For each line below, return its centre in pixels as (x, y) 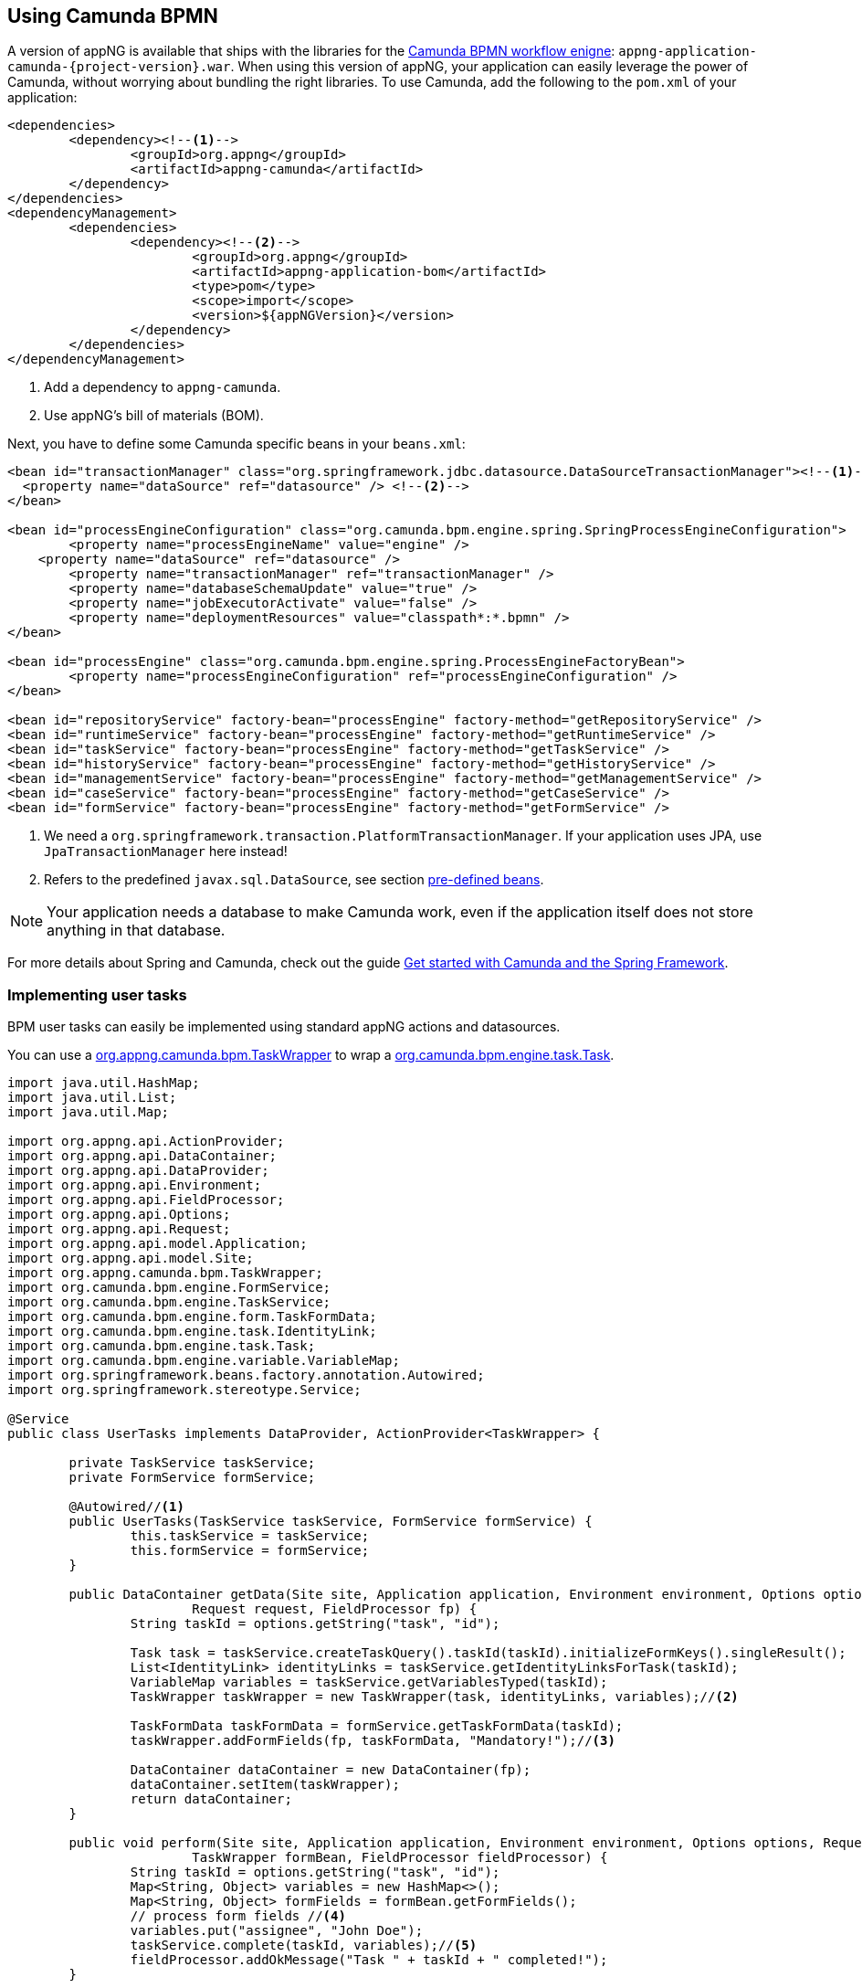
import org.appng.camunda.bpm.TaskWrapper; (165, 1273)
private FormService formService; (192, 1478)
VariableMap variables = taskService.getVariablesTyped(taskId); (369, 1682)
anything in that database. (136, 931)
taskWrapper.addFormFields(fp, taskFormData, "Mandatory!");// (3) (373, 1741)
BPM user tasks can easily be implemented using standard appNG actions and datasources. (284, 1027)
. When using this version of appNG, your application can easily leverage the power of (489, 67)
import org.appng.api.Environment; (135, 1185)
